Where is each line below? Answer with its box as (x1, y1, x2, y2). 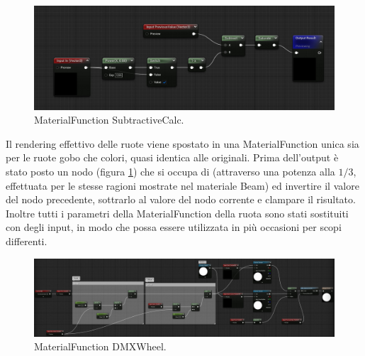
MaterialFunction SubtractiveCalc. (34, 112, 184, 127)
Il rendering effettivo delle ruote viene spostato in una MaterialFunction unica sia (6, 136, 359, 151)
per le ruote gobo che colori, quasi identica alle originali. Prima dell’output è (6, 150, 339, 165)
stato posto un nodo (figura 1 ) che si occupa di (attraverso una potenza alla (6, 163, 335, 178)
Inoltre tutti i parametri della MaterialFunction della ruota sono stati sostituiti (6, 205, 349, 220)
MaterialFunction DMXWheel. (34, 339, 167, 354)
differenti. (6, 233, 47, 248)
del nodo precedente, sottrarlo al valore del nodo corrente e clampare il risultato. (6, 192, 356, 207)
